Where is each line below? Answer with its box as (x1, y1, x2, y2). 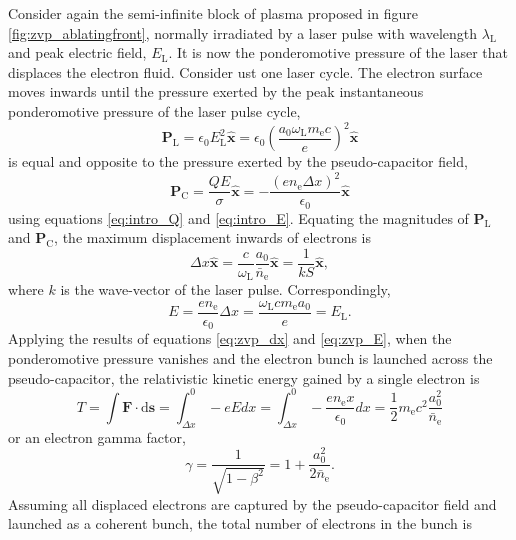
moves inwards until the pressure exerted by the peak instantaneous (8, 81, 424, 102)
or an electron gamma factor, (8, 426, 186, 447)
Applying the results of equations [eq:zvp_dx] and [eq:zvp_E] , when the (8, 328, 452, 349)
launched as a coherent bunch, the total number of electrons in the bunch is (8, 513, 472, 534)
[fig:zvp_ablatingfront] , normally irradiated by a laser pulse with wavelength (8, 22, 478, 43)
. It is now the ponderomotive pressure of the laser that (168, 42, 508, 63)
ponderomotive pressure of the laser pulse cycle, (8, 100, 301, 121)
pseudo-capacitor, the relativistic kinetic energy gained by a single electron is (8, 367, 480, 388)
